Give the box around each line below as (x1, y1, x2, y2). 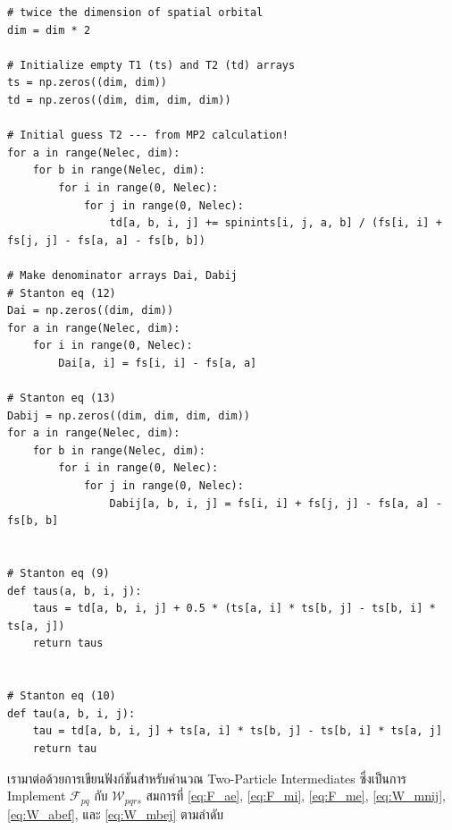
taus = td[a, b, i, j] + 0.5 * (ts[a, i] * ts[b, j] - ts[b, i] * (32, 602, 436, 615)
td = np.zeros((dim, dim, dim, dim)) (7, 93, 231, 106)
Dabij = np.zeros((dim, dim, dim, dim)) (7, 409, 251, 422)
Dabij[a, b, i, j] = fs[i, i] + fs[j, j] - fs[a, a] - (109, 496, 442, 510)
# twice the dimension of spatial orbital (7, 6, 264, 19)
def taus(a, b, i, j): (7, 584, 142, 597)
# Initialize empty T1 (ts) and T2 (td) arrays (7, 58, 296, 72)
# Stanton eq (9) (7, 567, 110, 580)
